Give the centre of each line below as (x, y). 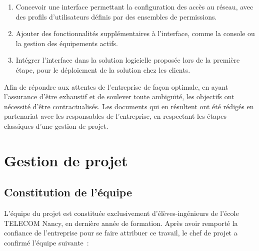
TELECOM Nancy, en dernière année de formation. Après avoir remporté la (121, 223)
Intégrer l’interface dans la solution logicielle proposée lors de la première (128, 60)
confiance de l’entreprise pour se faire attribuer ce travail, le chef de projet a (121, 233)
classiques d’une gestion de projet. (56, 125)
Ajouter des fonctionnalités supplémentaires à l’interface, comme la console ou (135, 33)
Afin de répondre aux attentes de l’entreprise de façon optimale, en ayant (116, 86)
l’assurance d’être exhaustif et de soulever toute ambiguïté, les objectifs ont (119, 96)
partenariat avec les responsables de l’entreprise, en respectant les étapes (115, 116)
